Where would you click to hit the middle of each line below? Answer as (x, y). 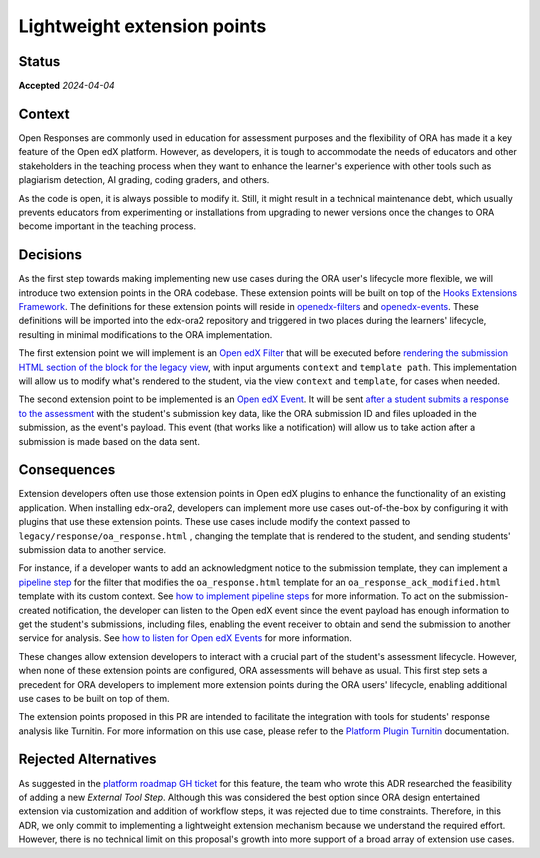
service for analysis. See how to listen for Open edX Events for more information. (185, 638)
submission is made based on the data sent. (109, 441)
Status (39, 61)
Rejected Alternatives (87, 759)
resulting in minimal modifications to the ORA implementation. (145, 334)
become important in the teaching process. (107, 226)
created (34, 610)
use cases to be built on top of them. (94, 698)
